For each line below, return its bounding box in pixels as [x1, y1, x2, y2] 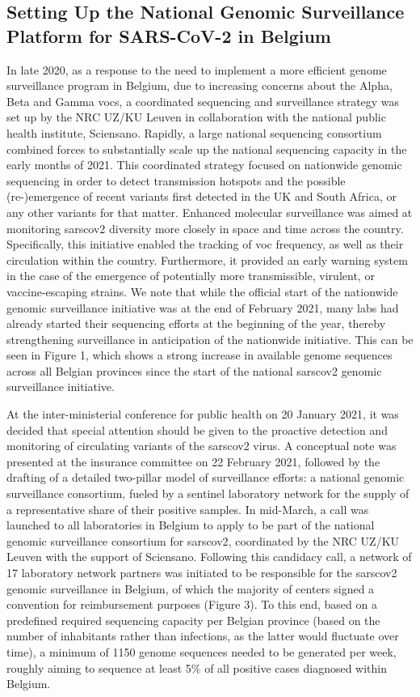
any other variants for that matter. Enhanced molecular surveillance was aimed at [6, 203, 413, 220]
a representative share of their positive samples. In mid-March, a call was [6, 500, 369, 517]
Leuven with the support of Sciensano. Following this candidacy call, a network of [6, 548, 412, 565]
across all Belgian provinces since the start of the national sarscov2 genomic [6, 362, 382, 379]
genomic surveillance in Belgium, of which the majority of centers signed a [6, 580, 375, 597]
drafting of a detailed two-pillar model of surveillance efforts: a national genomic [6, 469, 405, 486]
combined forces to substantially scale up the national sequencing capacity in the [6, 140, 407, 157]
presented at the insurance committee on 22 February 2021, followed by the [6, 453, 380, 470]
